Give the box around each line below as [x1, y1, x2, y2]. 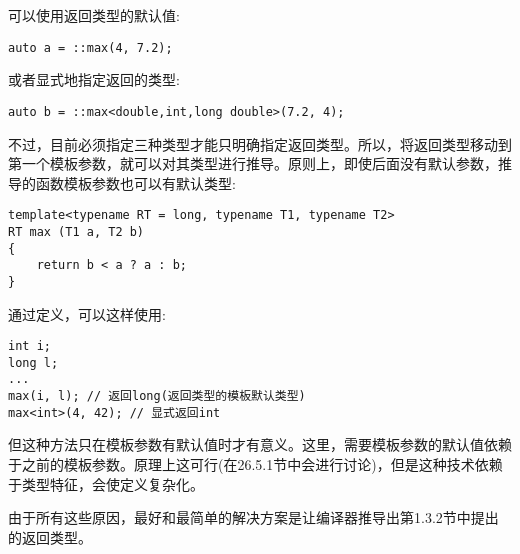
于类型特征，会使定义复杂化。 [8, 473, 204, 494]
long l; [8, 355, 59, 370]
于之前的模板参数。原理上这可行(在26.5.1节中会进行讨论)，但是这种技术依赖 [8, 454, 503, 475]
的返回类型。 [8, 526, 92, 547]
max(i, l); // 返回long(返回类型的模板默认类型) [8, 389, 306, 404]
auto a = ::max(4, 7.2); [8, 40, 173, 55]
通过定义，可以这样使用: [8, 303, 166, 324]
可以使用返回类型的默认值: [8, 5, 180, 25]
